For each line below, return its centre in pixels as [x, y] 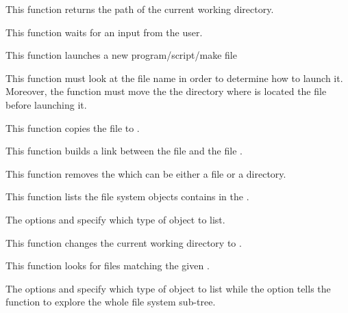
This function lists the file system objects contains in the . [127, 196]
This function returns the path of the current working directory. [140, 9]
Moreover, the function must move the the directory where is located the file [166, 91]
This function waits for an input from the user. [104, 32]
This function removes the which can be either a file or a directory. [146, 173]
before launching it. [46, 104]
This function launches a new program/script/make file [121, 55]
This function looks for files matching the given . [108, 266]
